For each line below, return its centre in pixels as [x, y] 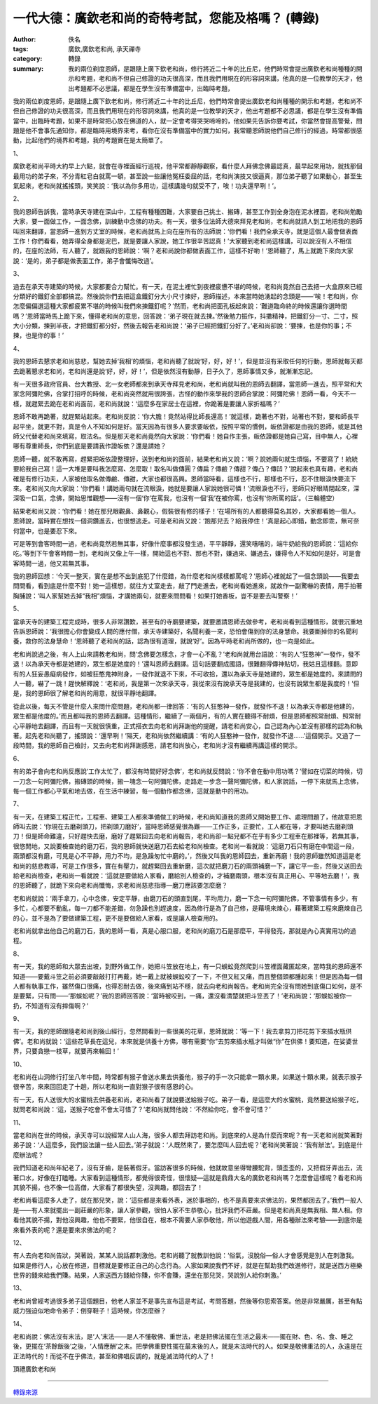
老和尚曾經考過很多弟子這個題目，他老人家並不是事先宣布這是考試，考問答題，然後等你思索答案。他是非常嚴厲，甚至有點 [188, 1301]
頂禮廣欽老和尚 [34, 1369]
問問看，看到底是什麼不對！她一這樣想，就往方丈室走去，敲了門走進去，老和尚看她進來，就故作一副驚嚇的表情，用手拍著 [188, 586]
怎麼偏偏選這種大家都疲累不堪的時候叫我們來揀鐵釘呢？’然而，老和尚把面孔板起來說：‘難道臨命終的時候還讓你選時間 [180, 306]
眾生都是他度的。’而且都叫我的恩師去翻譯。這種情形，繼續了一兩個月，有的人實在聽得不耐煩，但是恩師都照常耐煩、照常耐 [187, 716]
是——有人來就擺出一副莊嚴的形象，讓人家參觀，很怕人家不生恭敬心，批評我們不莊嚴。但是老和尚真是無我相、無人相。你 [188, 1210]
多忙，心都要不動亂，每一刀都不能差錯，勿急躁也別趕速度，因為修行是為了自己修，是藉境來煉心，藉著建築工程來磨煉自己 [188, 908]
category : [28, 59]
